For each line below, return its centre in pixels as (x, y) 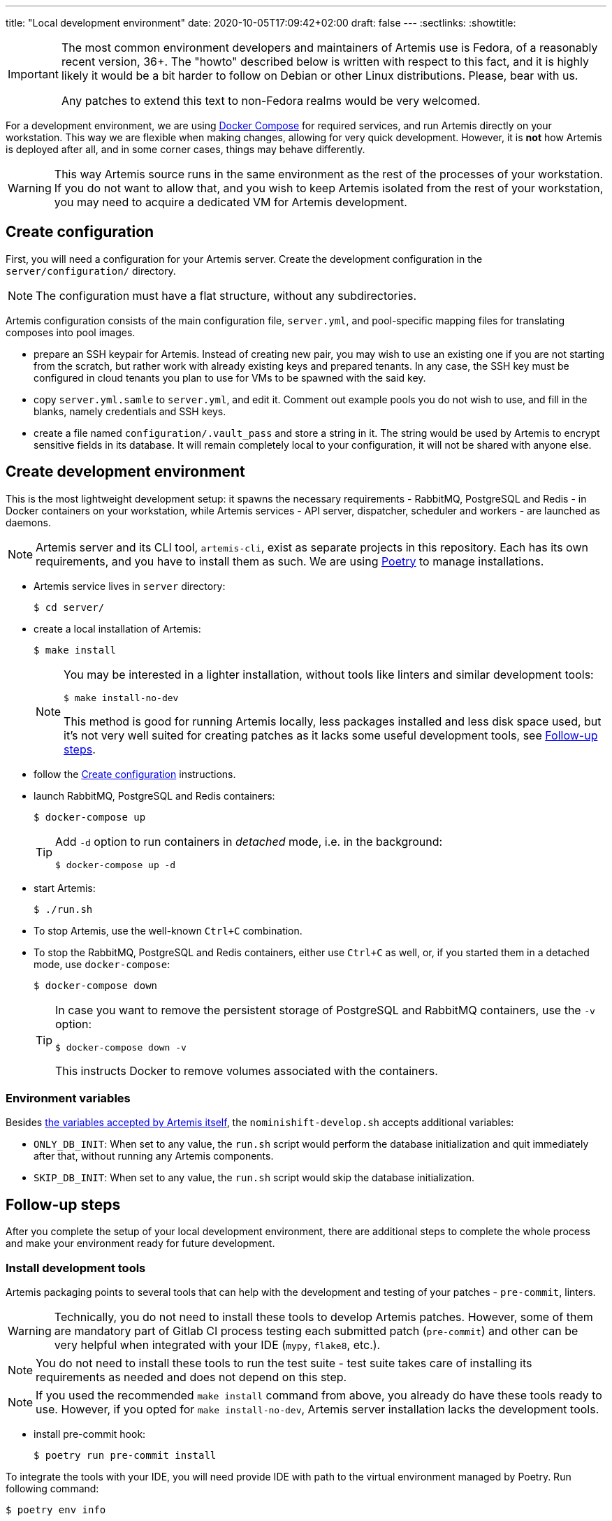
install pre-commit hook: (90, 1434)
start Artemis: (65, 888)
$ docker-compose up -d (116, 865)
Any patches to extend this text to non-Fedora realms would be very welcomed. (271, 101)
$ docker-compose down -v (121, 1047)
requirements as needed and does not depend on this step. (191, 1377)
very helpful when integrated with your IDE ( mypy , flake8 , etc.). (217, 1345)
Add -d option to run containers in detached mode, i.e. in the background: (249, 841)
